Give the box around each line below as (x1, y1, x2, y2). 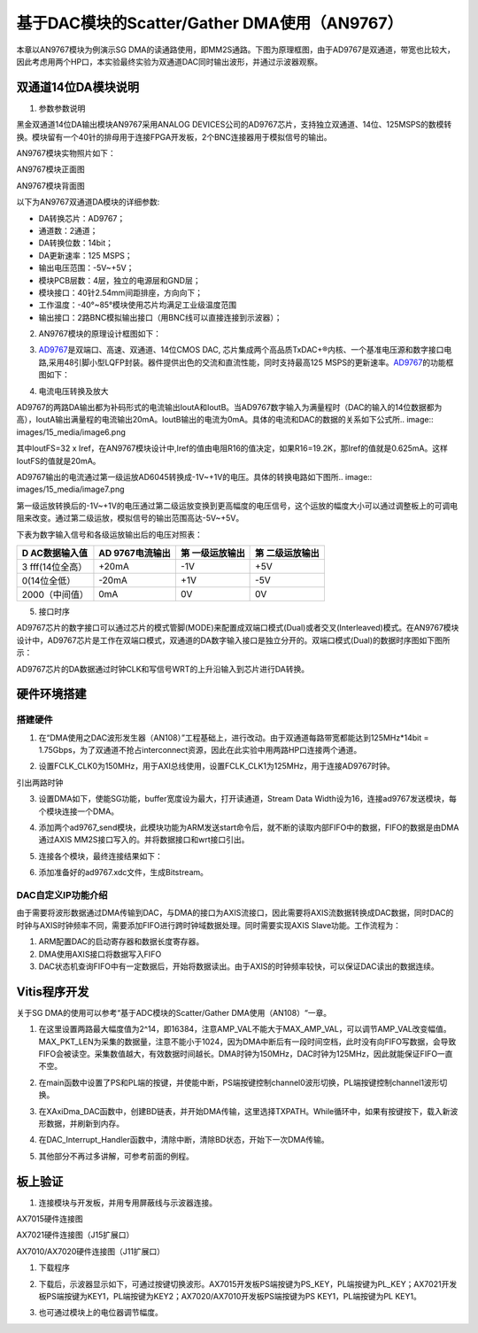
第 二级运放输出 (255, 546, 320, 559)
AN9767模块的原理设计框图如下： (38, 329, 161, 339)
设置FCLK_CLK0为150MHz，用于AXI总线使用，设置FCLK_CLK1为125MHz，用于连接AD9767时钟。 (38, 761, 396, 771)
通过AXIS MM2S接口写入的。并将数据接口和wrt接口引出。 (38, 834, 250, 845)
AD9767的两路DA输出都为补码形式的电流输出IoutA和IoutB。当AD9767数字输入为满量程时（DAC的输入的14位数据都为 (16, 402, 443, 413)
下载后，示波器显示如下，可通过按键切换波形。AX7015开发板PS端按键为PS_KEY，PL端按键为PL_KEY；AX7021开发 (38, 1278, 458, 1289)
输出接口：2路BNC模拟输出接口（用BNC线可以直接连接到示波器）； (38, 312, 282, 322)
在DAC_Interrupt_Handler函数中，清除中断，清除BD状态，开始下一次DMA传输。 (38, 1135, 329, 1145)
